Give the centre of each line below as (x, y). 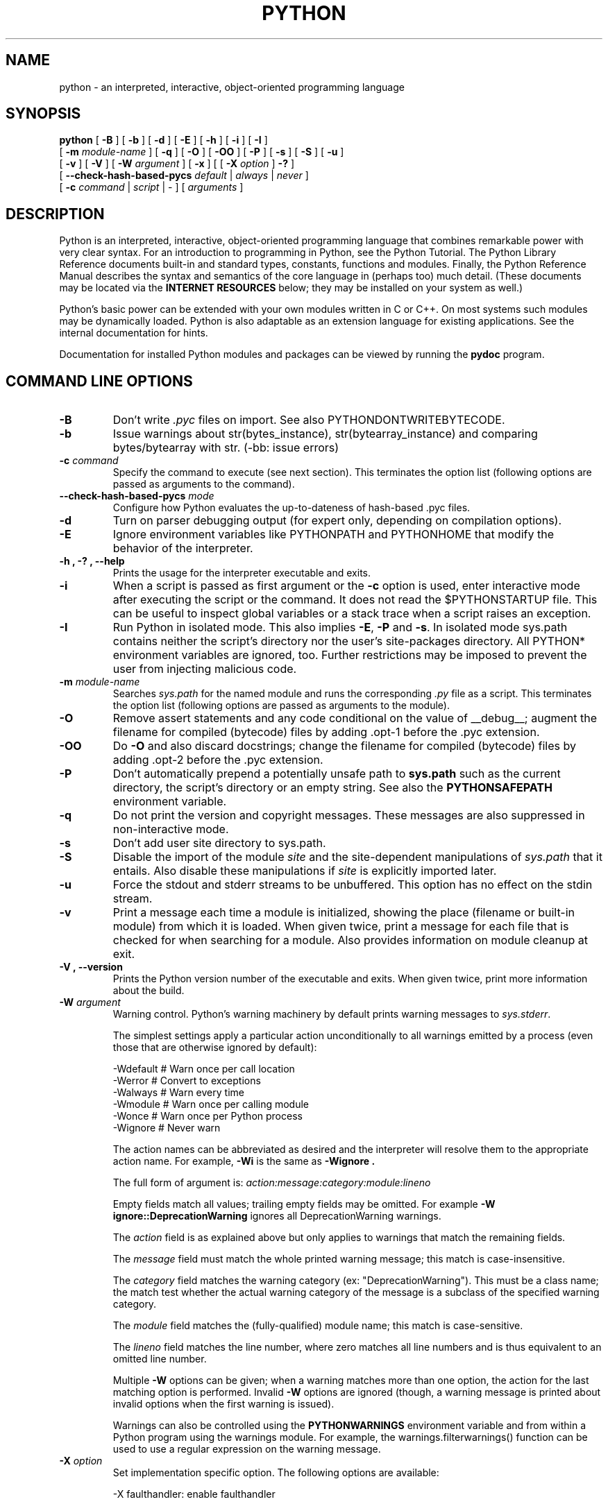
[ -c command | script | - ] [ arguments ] (151, 187)
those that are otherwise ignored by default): (215, 1048)
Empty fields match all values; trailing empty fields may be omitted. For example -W (304, 1204)
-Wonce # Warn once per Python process (208, 1116)
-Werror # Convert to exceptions (187, 1081)
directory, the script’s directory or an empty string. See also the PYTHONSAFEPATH (332, 788)
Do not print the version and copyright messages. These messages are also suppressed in (349, 815)
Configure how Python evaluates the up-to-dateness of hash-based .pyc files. (292, 508)
